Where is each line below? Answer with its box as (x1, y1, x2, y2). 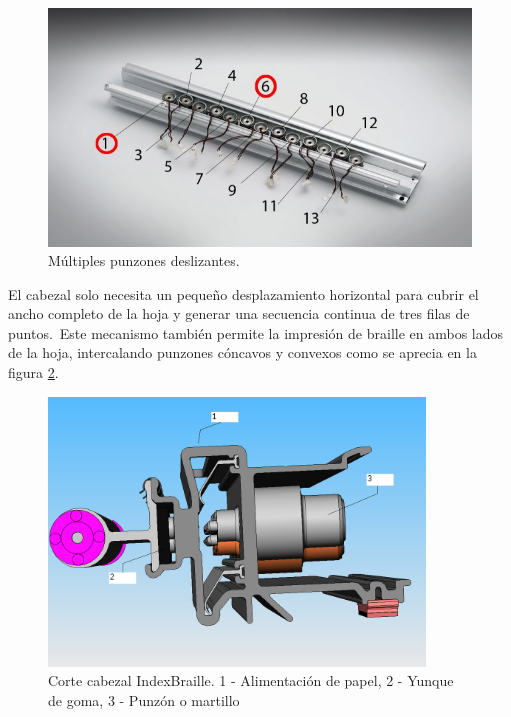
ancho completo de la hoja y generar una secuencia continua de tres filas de (8, 303, 470, 324)
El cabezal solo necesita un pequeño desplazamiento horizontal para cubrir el (8, 283, 479, 304)
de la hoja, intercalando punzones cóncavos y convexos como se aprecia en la (8, 342, 477, 363)
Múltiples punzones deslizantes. (48, 250, 240, 271)
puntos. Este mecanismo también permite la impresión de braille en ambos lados (8, 322, 504, 343)
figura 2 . (8, 362, 59, 383)
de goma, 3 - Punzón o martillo (48, 690, 240, 710)
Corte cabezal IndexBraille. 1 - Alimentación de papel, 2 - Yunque (48, 670, 454, 691)
